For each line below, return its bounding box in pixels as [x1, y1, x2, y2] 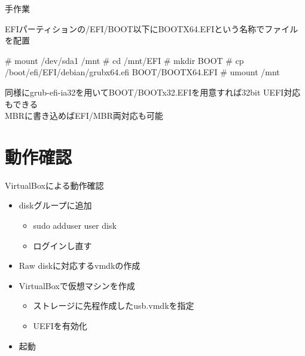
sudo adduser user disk [33, 219, 117, 232]
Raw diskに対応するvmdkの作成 [19, 259, 141, 272]
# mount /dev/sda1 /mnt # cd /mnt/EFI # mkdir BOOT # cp [5, 54, 244, 66]
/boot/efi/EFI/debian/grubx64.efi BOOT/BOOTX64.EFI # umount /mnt [5, 66, 280, 78]
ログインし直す [33, 239, 92, 251]
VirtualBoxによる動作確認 [5, 179, 104, 191]
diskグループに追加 [19, 199, 92, 211]
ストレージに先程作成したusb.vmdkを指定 [33, 299, 194, 312]
